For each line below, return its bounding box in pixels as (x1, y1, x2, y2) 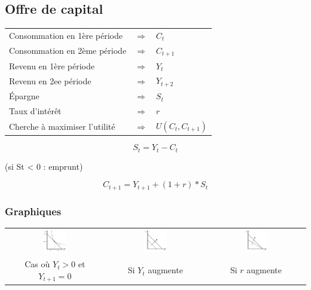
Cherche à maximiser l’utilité (9, 120, 115, 132)
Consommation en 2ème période (9, 44, 127, 57)
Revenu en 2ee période (9, 74, 92, 87)
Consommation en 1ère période (9, 29, 123, 41)
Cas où (25, 258, 50, 270)
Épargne (9, 90, 39, 102)
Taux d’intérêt (9, 104, 62, 117)
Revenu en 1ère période (9, 59, 94, 72)
